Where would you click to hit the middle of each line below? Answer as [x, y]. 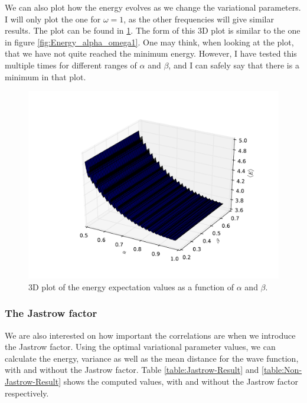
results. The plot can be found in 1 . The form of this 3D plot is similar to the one [153, 30]
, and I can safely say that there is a [234, 65]
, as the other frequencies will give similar [199, 19]
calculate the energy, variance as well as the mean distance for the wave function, [152, 358]
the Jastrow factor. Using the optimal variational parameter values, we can [140, 347]
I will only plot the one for [53, 19]
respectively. [27, 393]
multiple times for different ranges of [71, 65]
